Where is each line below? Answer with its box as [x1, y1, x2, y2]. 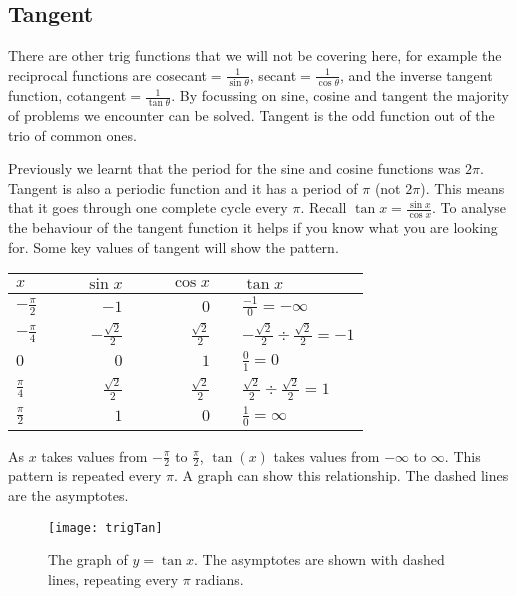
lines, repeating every [48, 568, 179, 589]
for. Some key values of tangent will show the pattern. [8, 236, 339, 257]
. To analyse [432, 197, 507, 218]
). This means [420, 177, 505, 198]
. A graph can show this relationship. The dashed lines [174, 465, 509, 486]
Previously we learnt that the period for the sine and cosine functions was [8, 158, 461, 179]
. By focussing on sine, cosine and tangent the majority [171, 85, 509, 106]
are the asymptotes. [8, 484, 129, 505]
